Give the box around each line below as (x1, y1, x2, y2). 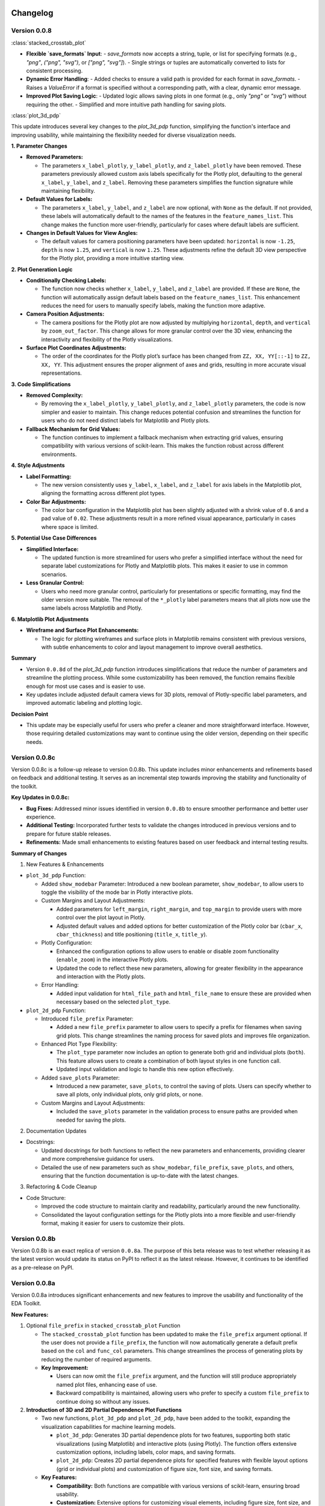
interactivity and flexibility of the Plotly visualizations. (41, 336, 173, 343)
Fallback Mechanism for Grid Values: (26, 425, 120, 433)
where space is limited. (41, 523, 99, 530)
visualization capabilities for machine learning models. (41, 1423, 176, 1430)
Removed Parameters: (26, 154, 84, 161)
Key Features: (41, 1473, 77, 1481)
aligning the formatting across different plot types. (41, 490, 166, 497)
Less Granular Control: (26, 579, 84, 587)
